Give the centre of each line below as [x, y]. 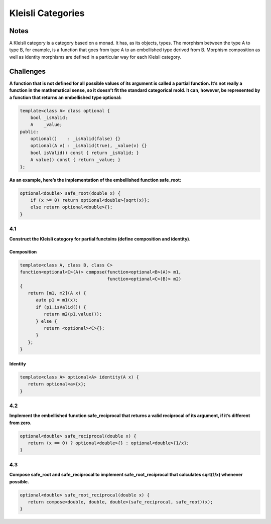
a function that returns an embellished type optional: [65, 97]
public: [29, 132]
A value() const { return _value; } [75, 160]
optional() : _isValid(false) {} [75, 139]
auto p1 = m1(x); [57, 300]
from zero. [21, 423]
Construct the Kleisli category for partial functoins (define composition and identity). [100, 239]
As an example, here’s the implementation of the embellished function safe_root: [95, 180]
